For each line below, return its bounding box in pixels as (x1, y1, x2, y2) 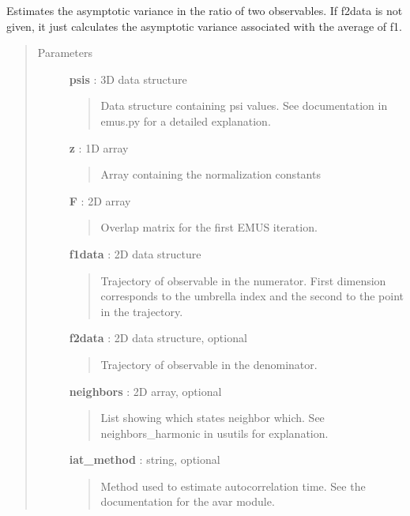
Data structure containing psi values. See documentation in (100, 97, 388, 114)
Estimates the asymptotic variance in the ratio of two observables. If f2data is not (6, 2, 403, 18)
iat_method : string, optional (69, 451, 220, 468)
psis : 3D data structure (69, 70, 187, 87)
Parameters (37, 44, 92, 61)
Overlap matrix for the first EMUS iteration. (100, 219, 318, 235)
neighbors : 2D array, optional (69, 382, 222, 399)
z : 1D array (69, 139, 129, 156)
